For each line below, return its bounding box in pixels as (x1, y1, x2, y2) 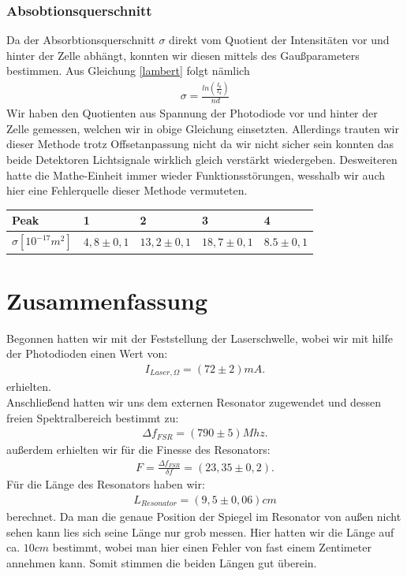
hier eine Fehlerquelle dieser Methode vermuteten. (6, 182, 248, 199)
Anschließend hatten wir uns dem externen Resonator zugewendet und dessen (6, 393, 382, 410)
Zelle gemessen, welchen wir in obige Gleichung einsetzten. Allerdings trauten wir (6, 120, 399, 136)
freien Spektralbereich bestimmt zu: (6, 409, 179, 425)
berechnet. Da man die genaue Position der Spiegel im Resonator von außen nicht (6, 507, 401, 524)
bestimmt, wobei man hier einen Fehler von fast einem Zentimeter (52, 539, 372, 556)
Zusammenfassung (6, 284, 208, 316)
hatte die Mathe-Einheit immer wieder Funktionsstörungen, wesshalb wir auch (6, 166, 385, 183)
